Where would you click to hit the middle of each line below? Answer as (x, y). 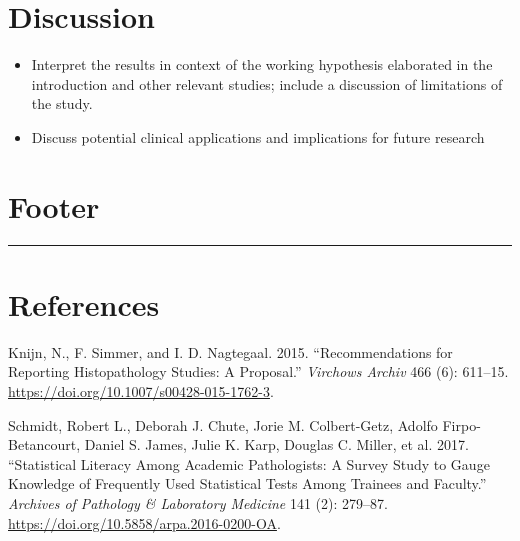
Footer (54, 205)
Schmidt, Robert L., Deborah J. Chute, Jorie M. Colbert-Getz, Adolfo (223, 424)
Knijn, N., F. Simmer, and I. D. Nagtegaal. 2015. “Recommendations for (230, 351)
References (84, 303)
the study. (62, 103)
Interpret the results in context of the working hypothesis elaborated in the (262, 64)
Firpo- (461, 424)
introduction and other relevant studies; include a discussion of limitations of (267, 83)
